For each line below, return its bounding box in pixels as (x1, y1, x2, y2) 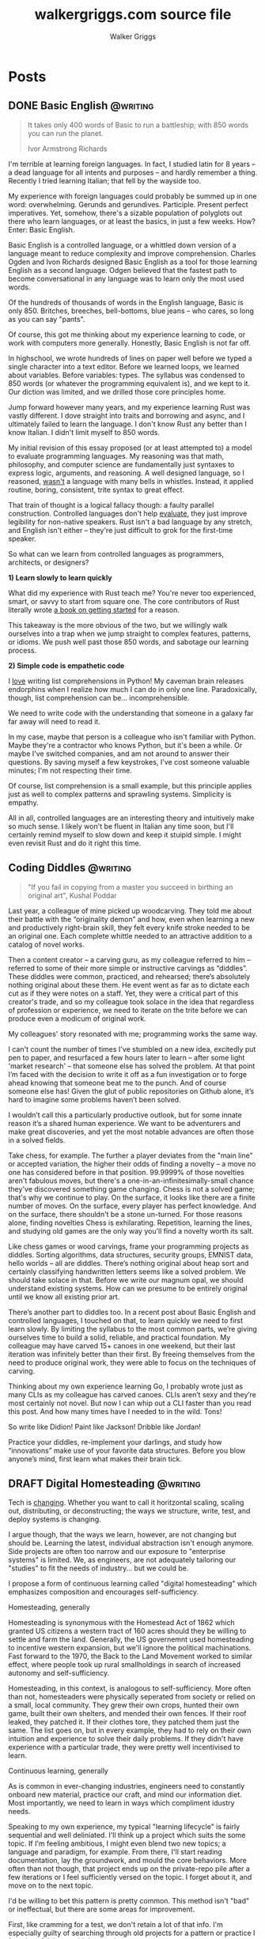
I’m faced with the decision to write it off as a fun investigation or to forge (8, 1069, 248, 1079)
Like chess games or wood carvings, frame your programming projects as (8, 1242, 249, 1251)
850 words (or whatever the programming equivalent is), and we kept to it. (8, 378, 251, 388)
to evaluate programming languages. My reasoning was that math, (8, 451, 225, 460)
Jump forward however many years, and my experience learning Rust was (8, 402, 251, 412)
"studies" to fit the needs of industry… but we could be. (8, 1563, 189, 1573)
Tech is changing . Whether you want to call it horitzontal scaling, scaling (8, 1498, 244, 1507)
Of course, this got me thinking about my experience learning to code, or (8, 330, 246, 339)
